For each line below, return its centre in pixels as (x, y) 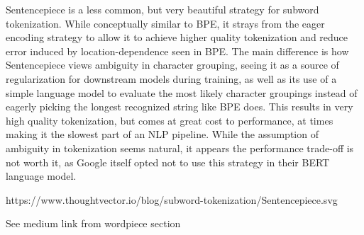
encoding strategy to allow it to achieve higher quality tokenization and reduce (177, 37)
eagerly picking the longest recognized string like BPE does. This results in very (180, 107)
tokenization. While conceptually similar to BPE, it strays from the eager (165, 23)
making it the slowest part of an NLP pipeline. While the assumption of (162, 134)
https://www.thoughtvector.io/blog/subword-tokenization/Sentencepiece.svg (172, 199)
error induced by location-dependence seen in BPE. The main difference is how (177, 51)
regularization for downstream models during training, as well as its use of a (171, 78)
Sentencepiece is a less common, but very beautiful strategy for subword (162, 9)
